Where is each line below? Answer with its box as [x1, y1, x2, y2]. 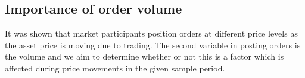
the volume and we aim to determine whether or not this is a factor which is [5, 50, 284, 63]
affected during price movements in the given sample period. [5, 61, 225, 74]
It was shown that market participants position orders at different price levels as [5, 27, 298, 40]
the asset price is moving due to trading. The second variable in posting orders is [5, 38, 301, 51]
